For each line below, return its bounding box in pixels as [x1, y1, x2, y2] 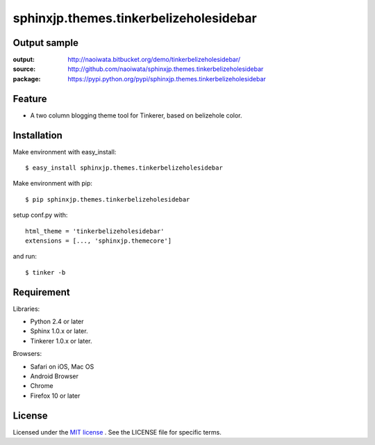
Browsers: [12, 350, 42, 358]
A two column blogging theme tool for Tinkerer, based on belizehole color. [30, 111, 242, 120]
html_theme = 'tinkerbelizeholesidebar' [25, 227, 165, 235]
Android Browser [30, 372, 79, 380]
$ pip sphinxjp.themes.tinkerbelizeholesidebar [25, 195, 190, 203]
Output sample [12, 37, 79, 49]
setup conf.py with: [12, 211, 68, 219]
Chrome [30, 382, 53, 390]
